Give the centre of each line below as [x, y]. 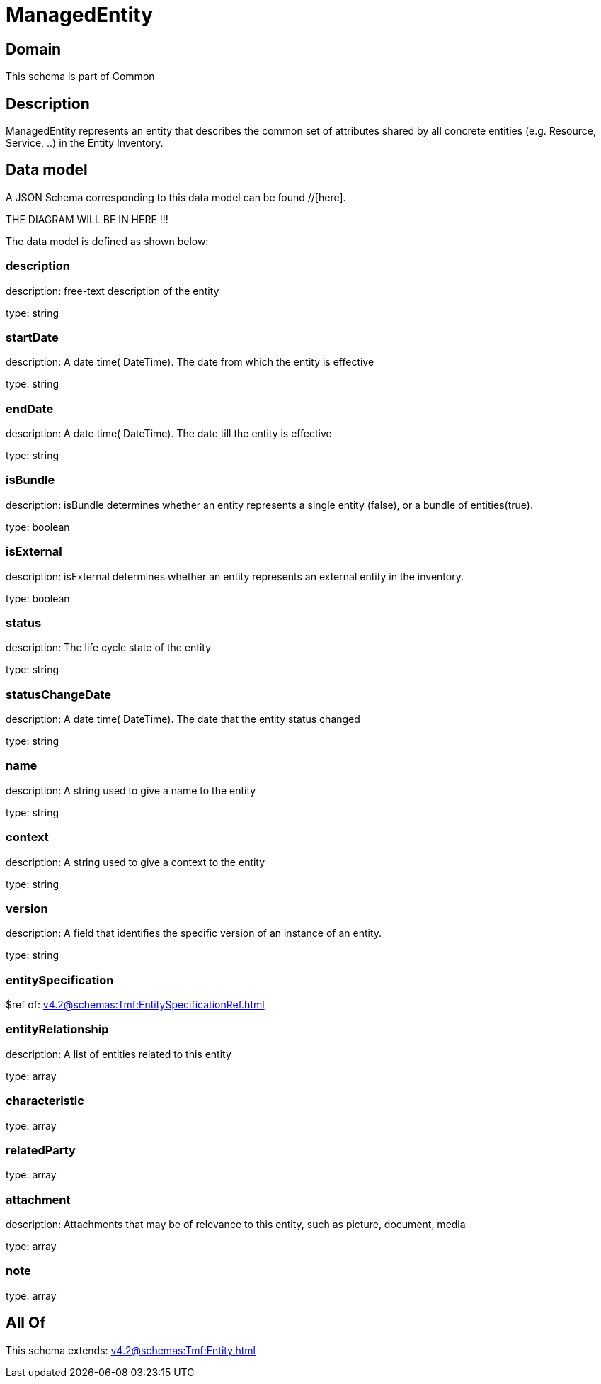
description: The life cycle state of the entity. [110, 648]
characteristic [45, 1101]
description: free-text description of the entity [113, 291]
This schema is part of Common [80, 77]
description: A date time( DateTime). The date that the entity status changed [183, 719]
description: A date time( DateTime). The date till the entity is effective [169, 434]
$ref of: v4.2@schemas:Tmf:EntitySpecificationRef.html [135, 1005]
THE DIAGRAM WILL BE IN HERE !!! [87, 219]
